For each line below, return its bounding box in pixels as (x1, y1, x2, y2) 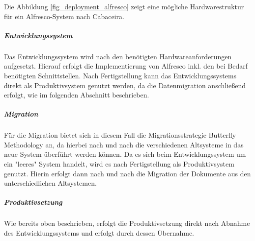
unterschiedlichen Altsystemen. (4, 178, 97, 188)
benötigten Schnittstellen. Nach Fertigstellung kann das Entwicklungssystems (4, 70, 237, 80)
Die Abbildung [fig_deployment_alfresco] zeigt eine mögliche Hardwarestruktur (4, 1, 244, 11)
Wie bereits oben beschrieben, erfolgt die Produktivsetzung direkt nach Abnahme (4, 218, 250, 228)
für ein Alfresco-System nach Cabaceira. (4, 11, 124, 21)
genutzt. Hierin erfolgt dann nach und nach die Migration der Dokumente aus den (4, 168, 251, 178)
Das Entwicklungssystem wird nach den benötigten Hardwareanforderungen (4, 51, 232, 61)
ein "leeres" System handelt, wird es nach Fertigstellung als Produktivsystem (4, 159, 234, 169)
